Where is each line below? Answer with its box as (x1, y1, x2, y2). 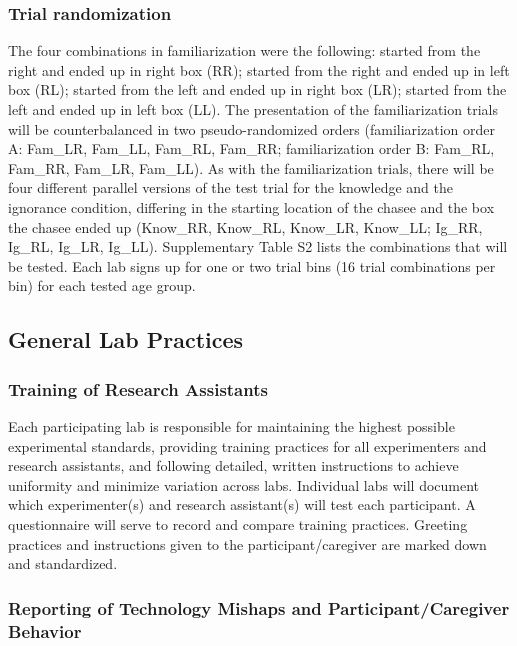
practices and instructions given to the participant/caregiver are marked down (8, 533, 487, 554)
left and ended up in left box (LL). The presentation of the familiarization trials (8, 99, 498, 119)
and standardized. (8, 553, 118, 574)
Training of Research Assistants (8, 376, 268, 401)
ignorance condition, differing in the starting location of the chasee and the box (8, 196, 495, 217)
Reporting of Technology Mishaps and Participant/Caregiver (8, 595, 510, 620)
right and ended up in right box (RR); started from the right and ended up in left (8, 59, 510, 80)
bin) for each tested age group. (8, 275, 196, 296)
